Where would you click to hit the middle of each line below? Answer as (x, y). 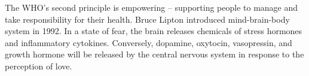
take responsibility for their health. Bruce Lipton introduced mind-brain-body (147, 19)
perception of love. (39, 66)
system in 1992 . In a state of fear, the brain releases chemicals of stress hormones (154, 31)
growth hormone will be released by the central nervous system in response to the (154, 54)
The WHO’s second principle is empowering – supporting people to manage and (152, 7)
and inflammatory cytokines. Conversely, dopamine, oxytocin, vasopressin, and (149, 42)
